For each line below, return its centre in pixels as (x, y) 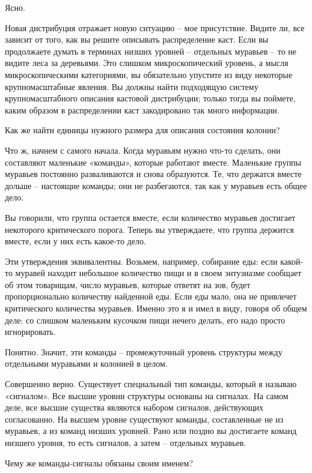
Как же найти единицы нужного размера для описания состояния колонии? (142, 130)
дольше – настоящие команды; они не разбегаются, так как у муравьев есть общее (156, 185)
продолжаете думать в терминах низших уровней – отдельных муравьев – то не (151, 51)
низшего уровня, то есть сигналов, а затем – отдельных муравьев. (126, 442)
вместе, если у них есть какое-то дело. (75, 241)
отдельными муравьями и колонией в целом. (86, 363)
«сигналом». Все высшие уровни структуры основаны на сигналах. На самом (147, 395)
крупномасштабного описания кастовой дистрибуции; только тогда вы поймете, (150, 98)
